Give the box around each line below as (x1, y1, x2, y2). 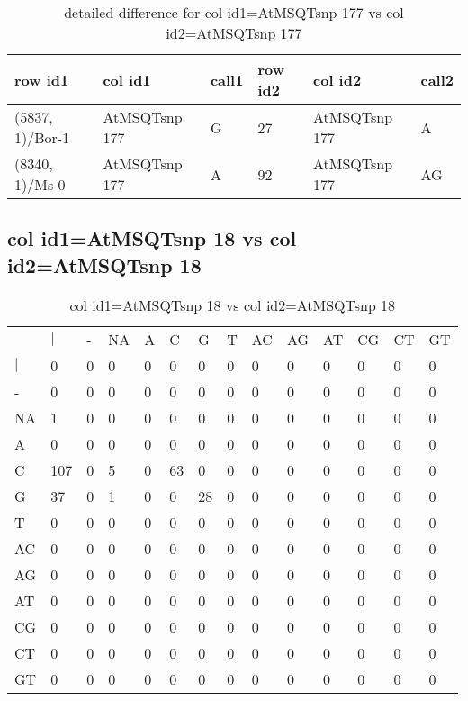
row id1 (14, 68, 69, 90)
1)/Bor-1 (14, 127, 70, 148)
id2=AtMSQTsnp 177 (166, 23, 302, 43)
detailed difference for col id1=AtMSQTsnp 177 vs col (64, 2, 404, 23)
